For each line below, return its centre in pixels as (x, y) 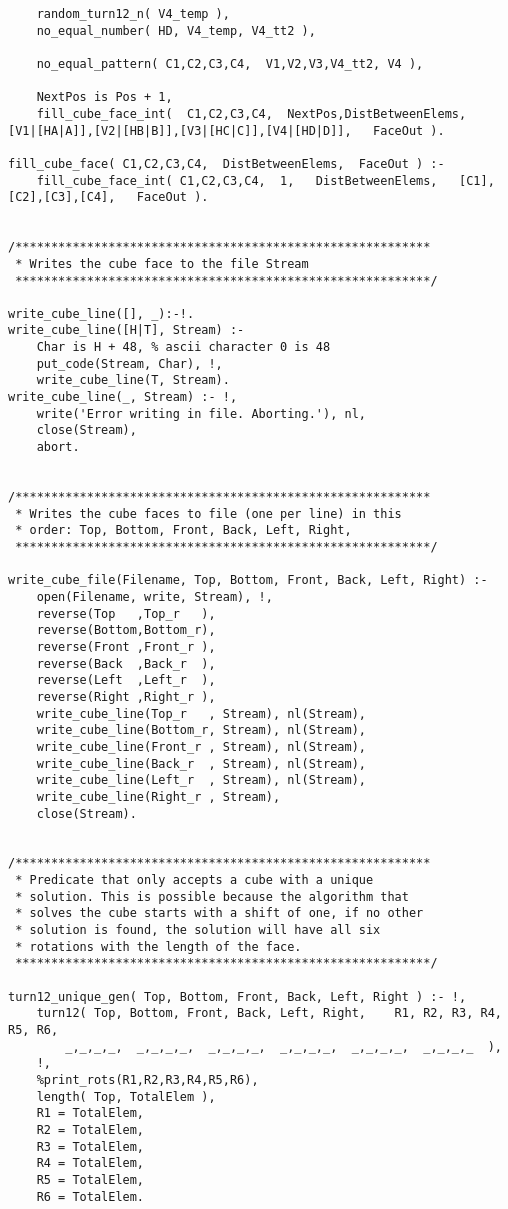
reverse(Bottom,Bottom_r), (126, 630)
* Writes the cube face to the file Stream (162, 263)
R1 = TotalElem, (90, 1113)
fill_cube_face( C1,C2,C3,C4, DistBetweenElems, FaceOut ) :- (226, 163)
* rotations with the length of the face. (158, 946)
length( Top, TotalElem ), (126, 1096)
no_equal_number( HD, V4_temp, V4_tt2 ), (176, 30)
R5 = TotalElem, (90, 1179)
